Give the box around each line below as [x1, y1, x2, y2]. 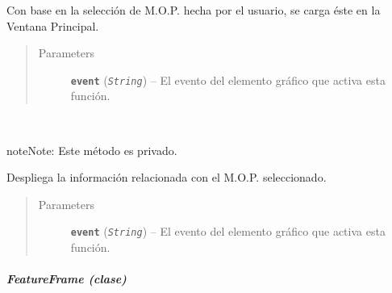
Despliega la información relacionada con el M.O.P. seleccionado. [6, 169, 327, 186]
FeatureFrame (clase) [6, 270, 127, 287]
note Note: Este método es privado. [6, 141, 177, 158]
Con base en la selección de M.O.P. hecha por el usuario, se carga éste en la [6, 2, 381, 18]
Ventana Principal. [6, 17, 99, 34]
